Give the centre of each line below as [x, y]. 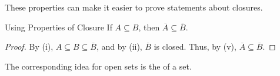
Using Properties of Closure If [59, 27]
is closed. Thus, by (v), [195, 46]
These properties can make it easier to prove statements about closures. [134, 7]
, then [149, 27]
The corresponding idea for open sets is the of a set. [98, 66]
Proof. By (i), [29, 46]
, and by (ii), [119, 46]
